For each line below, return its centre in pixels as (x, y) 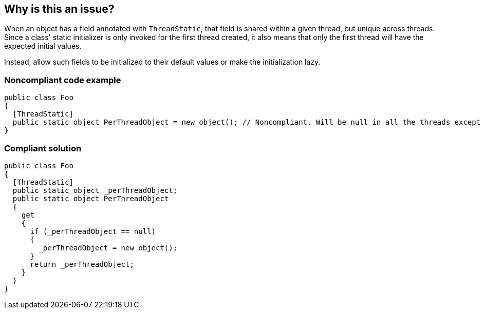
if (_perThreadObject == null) (93, 231)
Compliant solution (43, 148)
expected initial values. (43, 46)
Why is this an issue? (59, 9)
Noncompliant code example (63, 80)
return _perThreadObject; (82, 264)
